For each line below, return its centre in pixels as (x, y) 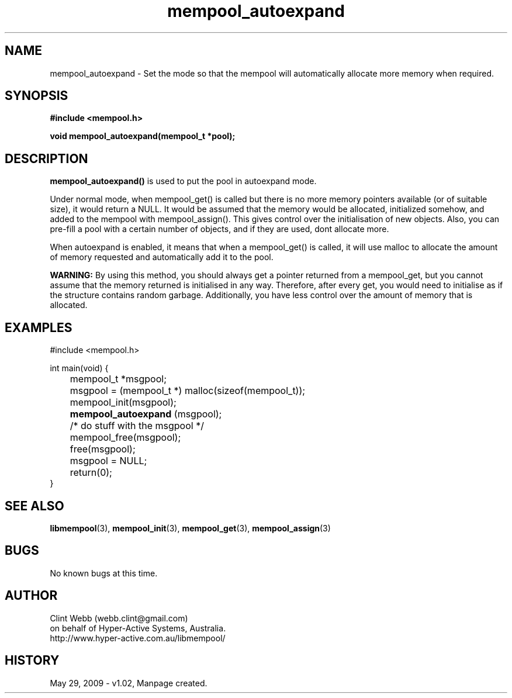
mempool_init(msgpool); (123, 402)
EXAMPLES (39, 327)
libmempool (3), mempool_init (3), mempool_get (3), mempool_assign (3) (190, 528)
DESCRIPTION (46, 158)
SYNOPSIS (37, 96)
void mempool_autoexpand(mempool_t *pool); (143, 136)
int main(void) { (79, 368)
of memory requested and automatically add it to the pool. (162, 257)
